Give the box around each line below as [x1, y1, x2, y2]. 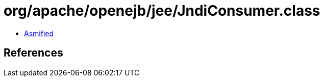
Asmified [24, 29, 54, 38]
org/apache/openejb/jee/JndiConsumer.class [4, 2, 320, 19]
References [4, 46, 63, 60]
